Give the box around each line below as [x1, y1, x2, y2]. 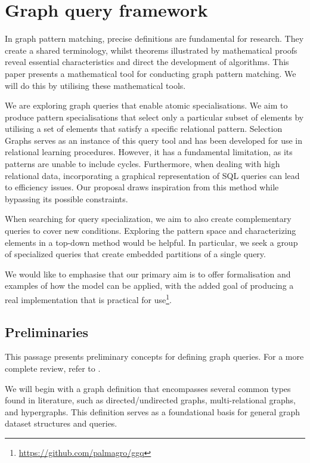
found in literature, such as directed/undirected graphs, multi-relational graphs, [5, 394, 296, 406]
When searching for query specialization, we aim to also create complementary [5, 212, 292, 225]
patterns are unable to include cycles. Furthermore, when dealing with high [5, 158, 280, 170]
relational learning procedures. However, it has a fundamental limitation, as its [5, 146, 293, 158]
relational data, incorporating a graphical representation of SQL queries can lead [5, 169, 300, 181]
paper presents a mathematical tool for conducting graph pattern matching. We [5, 67, 296, 79]
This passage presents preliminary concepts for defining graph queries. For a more [5, 350, 304, 363]
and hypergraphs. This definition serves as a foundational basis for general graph [5, 405, 300, 418]
